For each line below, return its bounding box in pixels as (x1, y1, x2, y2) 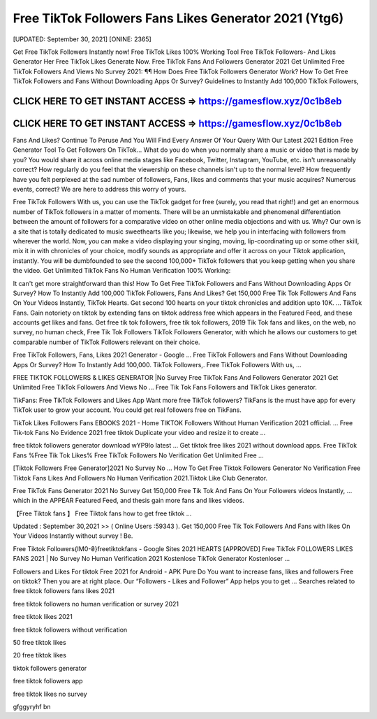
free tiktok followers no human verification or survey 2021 (13, 599, 179, 608)
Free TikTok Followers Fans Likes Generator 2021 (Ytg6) (13, 10, 344, 26)
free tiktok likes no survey (13, 690, 87, 698)
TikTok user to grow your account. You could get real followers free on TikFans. (13, 406, 242, 414)
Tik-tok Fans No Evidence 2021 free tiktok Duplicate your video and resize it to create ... (13, 428, 266, 436)
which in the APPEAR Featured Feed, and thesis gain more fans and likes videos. (13, 497, 244, 505)
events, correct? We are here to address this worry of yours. (13, 185, 186, 193)
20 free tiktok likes (13, 651, 66, 660)
